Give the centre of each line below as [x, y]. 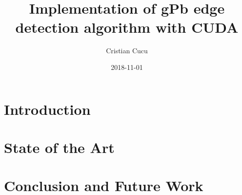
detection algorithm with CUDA [127, 27]
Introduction [47, 109]
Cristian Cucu [127, 51]
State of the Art [59, 147]
